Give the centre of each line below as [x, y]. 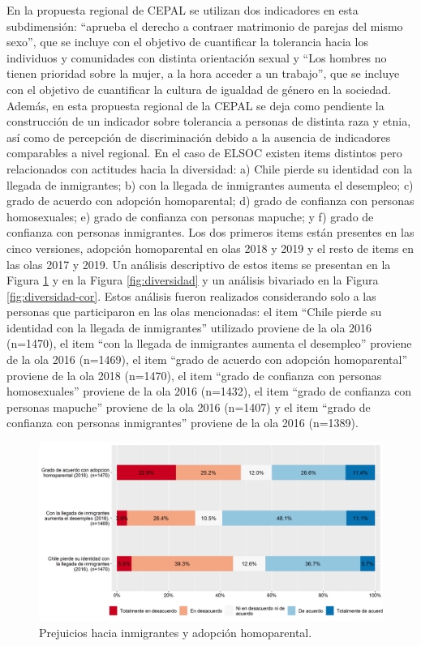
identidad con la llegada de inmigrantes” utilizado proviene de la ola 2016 [189, 327]
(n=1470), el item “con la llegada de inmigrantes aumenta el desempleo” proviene [209, 343]
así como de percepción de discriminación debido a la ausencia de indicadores [199, 137]
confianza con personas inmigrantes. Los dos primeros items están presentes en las [210, 232]
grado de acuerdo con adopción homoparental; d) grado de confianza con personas [210, 201]
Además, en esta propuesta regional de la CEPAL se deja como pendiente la [195, 105]
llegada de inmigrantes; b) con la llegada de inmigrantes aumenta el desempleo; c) [210, 184]
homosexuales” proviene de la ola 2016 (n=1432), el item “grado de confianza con [209, 391]
